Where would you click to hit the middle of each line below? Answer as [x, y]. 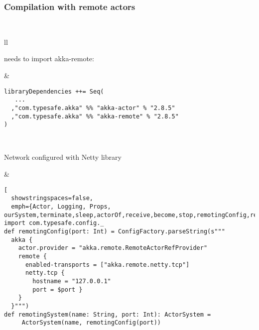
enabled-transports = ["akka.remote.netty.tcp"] [107, 265]
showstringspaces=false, [52, 198]
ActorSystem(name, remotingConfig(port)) [91, 323]
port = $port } [58, 289]
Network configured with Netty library [63, 157]
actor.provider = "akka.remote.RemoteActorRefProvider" [113, 248]
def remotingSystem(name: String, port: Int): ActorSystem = [108, 314]
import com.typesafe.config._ [54, 223]
